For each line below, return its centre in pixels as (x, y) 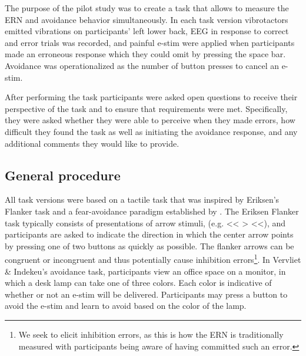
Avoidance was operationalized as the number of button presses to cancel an (142, 65)
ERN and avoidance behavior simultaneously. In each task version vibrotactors (147, 19)
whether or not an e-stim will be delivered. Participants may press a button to (146, 294)
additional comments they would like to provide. (92, 143)
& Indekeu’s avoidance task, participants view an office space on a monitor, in (145, 271)
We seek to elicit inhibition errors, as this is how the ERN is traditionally (151, 334)
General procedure (63, 175)
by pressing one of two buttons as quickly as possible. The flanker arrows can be (149, 245)
